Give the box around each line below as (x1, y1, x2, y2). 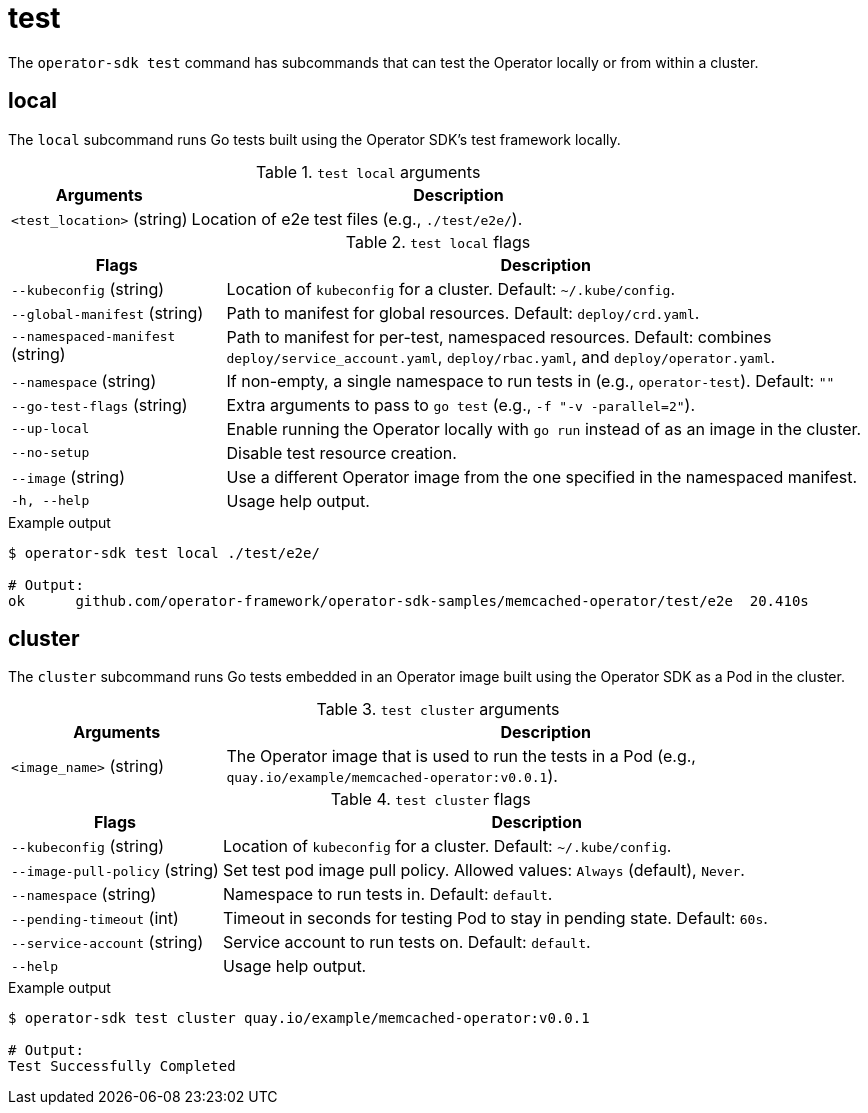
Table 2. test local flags (345, 231, 531, 252)
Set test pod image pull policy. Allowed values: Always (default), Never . (222, 860, 745, 881)
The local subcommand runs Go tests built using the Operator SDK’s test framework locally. (8, 130, 621, 148)
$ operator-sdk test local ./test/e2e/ (8, 544, 320, 561)
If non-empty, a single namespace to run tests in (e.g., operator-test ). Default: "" (226, 370, 835, 391)
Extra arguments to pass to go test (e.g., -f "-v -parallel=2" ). (226, 394, 696, 415)
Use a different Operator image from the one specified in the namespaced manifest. (226, 466, 858, 487)
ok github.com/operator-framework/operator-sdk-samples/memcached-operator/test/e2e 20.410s (8, 592, 809, 609)
